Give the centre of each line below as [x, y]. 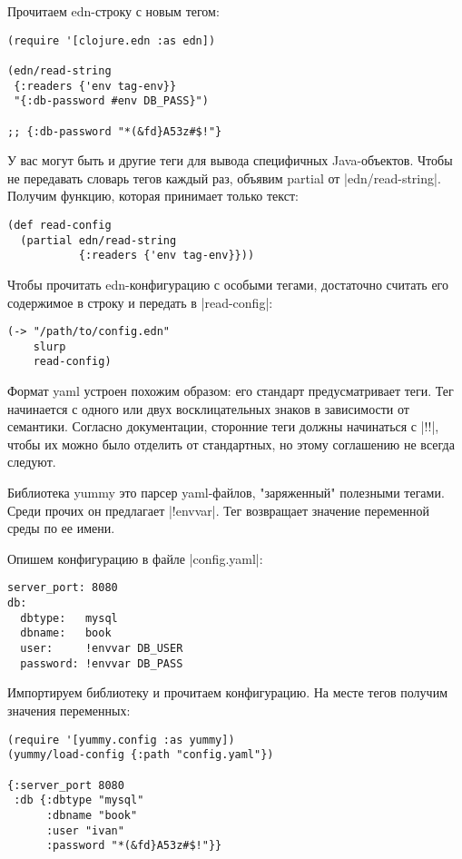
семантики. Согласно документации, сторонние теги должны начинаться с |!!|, [223, 426]
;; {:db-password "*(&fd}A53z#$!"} [115, 131]
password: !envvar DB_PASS [102, 663]
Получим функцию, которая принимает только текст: [153, 196]
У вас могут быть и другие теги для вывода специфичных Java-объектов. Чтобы [230, 160]
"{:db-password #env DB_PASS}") [111, 101]
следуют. [32, 462]
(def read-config [59, 225]
